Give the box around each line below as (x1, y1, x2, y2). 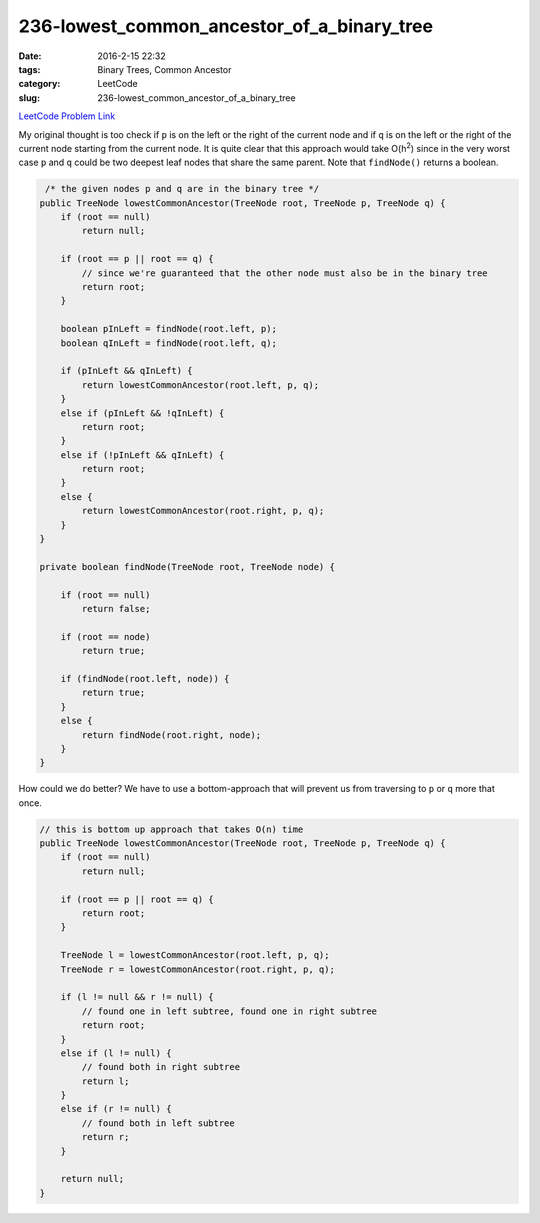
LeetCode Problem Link (18, 110, 116, 122)
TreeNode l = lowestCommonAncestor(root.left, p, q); (60, 950, 330, 961)
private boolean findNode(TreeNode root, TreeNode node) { (39, 561, 335, 572)
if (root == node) (60, 631, 151, 642)
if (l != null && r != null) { (60, 991, 214, 1003)
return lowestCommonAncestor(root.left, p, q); (81, 379, 320, 390)
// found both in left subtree (81, 1117, 235, 1129)
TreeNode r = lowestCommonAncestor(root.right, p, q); (60, 963, 335, 975)
